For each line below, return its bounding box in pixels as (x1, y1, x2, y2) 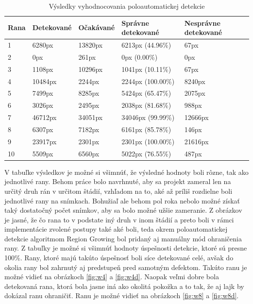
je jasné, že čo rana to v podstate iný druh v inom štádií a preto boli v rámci (4, 214, 234, 224)
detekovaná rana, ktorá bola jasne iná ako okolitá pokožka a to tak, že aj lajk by (4, 281, 244, 291)
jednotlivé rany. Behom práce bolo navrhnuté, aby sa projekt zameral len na (4, 176, 231, 186)
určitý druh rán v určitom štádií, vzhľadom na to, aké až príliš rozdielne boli (4, 186, 233, 196)
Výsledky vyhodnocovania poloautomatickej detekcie (49, 1, 205, 11)
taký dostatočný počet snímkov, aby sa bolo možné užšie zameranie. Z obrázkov (4, 205, 242, 215)
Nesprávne (184, 17, 220, 28)
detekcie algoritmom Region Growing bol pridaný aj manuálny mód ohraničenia (4, 233, 242, 243)
